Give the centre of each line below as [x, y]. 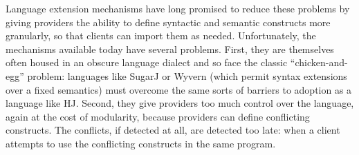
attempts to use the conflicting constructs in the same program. [141, 143]
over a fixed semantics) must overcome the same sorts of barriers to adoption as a [179, 89]
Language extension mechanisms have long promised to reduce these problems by [178, 8]
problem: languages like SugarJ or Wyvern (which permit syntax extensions [187, 75]
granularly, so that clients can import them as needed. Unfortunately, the [161, 35]
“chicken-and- [319, 62]
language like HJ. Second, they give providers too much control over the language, [180, 103]
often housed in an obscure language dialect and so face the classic [147, 62]
